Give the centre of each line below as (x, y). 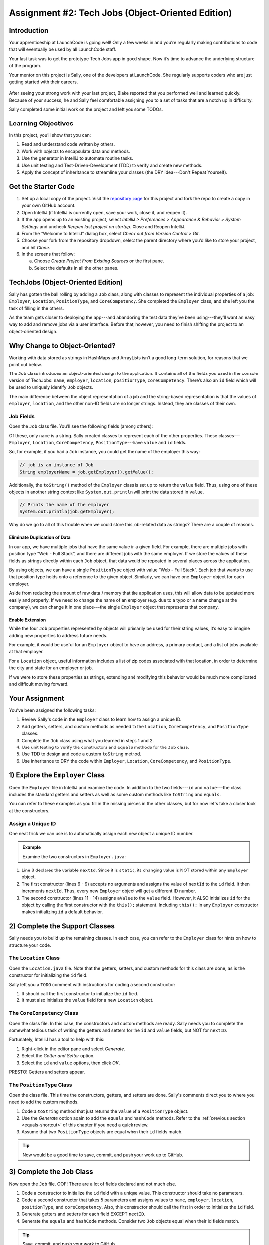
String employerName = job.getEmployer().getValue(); (87, 472)
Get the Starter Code (42, 187)
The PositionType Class (41, 1085)
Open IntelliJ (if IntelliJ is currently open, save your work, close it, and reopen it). (104, 212)
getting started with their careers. (44, 82)
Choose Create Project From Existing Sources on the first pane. (99, 261)
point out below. (26, 365)
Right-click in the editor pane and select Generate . (73, 1049)
